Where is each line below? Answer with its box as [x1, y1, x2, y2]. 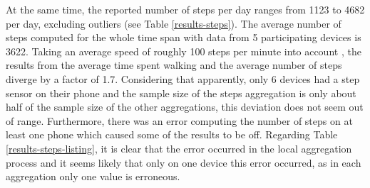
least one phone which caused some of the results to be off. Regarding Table [6, 127, 338, 142]
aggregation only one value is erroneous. [6, 169, 180, 184]
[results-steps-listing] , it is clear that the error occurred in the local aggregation [6, 140, 352, 155]
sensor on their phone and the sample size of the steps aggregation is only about [6, 85, 356, 100]
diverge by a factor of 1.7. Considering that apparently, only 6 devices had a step [6, 71, 360, 86]
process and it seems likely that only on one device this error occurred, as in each [6, 155, 361, 170]
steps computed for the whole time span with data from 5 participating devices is [6, 30, 361, 45]
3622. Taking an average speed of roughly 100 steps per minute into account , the [6, 43, 361, 58]
